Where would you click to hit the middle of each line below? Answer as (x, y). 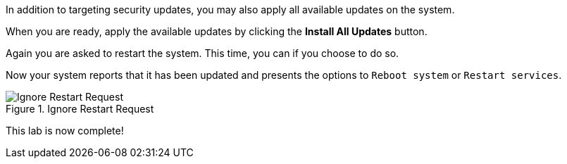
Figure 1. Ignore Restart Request (80, 109)
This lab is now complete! (65, 131)
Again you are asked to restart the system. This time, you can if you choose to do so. (202, 53)
